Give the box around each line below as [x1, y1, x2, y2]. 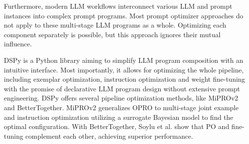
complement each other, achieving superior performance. [25, 130, 193, 141]
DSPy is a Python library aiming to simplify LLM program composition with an [4, 55, 243, 65]
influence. [4, 39, 32, 49]
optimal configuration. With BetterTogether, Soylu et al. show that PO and [4, 121, 230, 131]
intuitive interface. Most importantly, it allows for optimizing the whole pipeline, [4, 64, 244, 74]
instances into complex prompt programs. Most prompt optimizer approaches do [4, 10, 243, 20]
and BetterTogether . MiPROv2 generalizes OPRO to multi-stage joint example [4, 102, 239, 112]
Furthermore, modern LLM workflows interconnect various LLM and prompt [4, 1, 232, 11]
